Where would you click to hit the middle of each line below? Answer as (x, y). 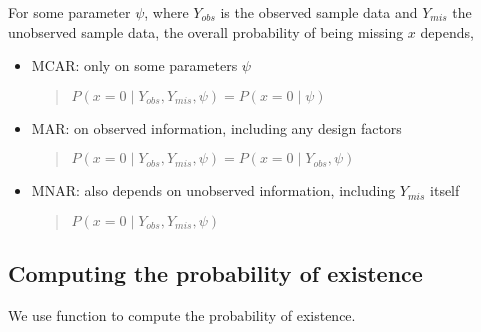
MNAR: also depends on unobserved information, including (213, 190)
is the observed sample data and (319, 12)
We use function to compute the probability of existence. (182, 315)
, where (166, 12)
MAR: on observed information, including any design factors (216, 127)
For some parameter (69, 12)
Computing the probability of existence (215, 273)
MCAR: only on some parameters (134, 65)
